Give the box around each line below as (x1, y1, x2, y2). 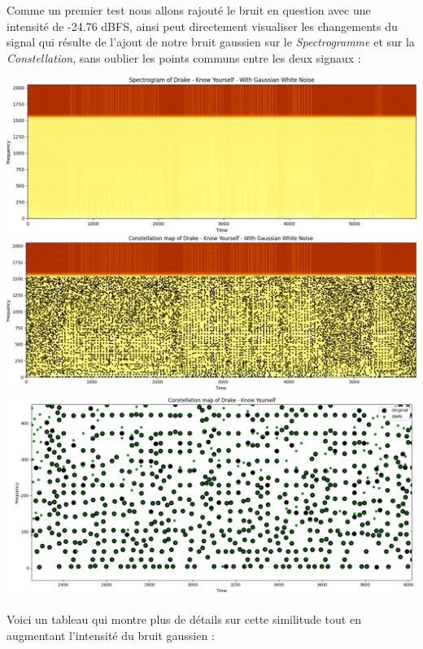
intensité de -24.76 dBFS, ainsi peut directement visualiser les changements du (7, 17, 398, 34)
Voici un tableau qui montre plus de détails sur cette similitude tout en (7, 611, 361, 628)
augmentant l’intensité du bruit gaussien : (7, 626, 215, 643)
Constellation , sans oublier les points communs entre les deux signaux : (7, 49, 361, 66)
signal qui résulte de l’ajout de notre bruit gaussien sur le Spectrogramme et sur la (7, 33, 415, 50)
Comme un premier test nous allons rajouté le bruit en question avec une (7, 2, 371, 18)
